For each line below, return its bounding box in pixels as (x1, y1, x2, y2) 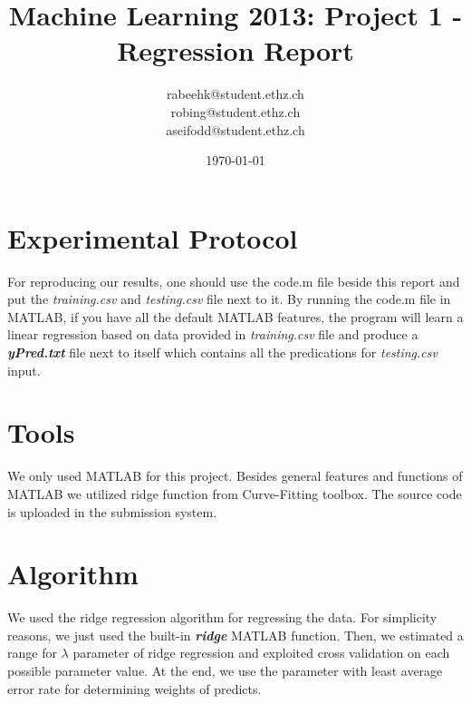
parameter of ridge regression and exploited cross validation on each (72, 643, 450, 662)
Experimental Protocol (7, 219, 298, 256)
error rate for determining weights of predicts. (7, 679, 262, 698)
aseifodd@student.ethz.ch (166, 120, 305, 139)
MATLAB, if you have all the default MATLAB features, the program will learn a (7, 307, 464, 326)
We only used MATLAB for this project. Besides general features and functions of (7, 466, 463, 485)
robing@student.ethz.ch (170, 102, 301, 121)
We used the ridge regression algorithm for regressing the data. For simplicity (7, 608, 437, 627)
